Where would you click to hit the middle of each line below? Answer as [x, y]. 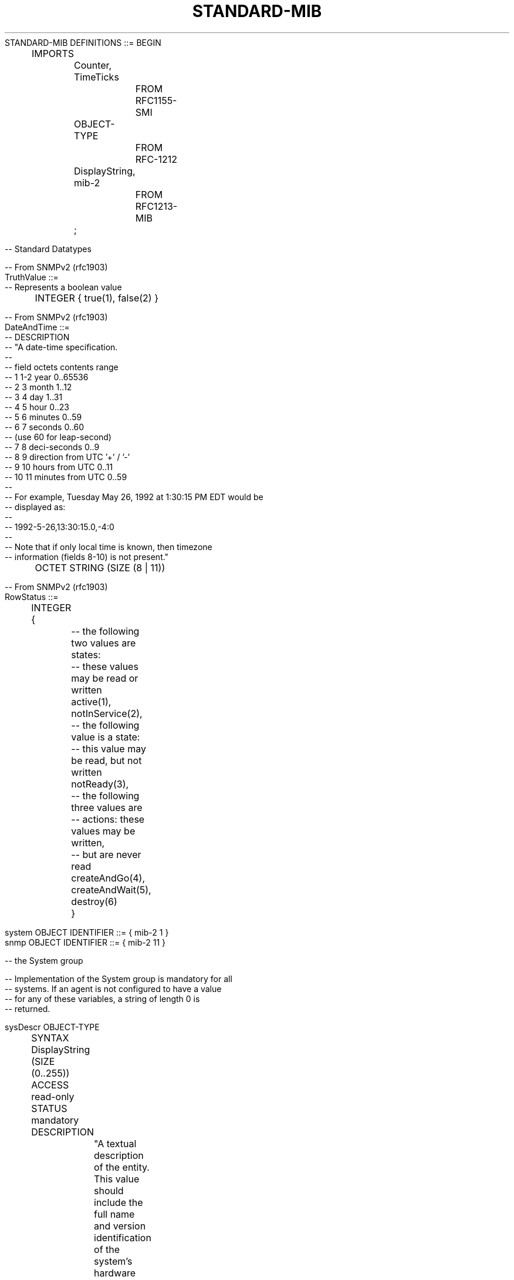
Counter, [93, 65]
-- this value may [109, 748]
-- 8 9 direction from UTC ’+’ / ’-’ [67, 457]
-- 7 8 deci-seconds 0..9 [52, 447]
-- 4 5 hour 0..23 [37, 407]
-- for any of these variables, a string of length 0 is [102, 998]
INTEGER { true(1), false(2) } [97, 298]
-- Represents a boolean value [63, 287]
